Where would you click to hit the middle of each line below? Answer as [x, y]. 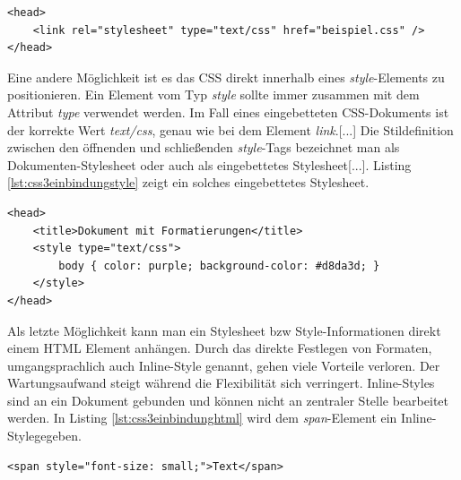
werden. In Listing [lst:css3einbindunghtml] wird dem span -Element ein [202, 418]
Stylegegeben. [44, 436]
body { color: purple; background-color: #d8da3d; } [219, 266]
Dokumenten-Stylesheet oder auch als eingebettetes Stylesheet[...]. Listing [209, 164]
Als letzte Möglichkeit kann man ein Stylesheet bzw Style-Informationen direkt [224, 330]
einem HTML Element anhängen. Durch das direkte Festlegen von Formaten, [220, 348]
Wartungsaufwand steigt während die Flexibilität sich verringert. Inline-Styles [221, 383]
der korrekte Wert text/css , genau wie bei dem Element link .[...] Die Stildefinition [230, 129]
